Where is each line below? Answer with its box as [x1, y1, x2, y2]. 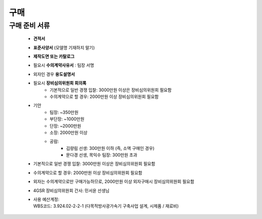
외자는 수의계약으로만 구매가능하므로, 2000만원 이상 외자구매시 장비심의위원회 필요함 [33, 179, 195, 185]
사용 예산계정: [33, 196, 60, 203]
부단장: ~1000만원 [49, 116, 84, 122]
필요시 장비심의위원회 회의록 [33, 80, 87, 86]
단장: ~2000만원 [49, 123, 82, 129]
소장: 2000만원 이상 [49, 130, 88, 135]
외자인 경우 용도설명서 [33, 71, 75, 77]
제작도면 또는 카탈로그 [33, 53, 75, 59]
